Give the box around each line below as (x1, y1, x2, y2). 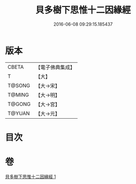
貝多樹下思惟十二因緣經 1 (5, 174, 56, 180)
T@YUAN (7, 110, 30, 117)
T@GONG (7, 100, 31, 107)
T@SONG (7, 82, 31, 89)
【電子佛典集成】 (35, 64, 75, 71)
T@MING (7, 91, 29, 98)
